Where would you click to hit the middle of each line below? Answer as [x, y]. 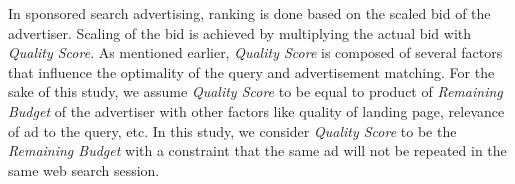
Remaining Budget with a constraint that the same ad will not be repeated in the [257, 150]
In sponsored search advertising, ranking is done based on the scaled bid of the [249, 13]
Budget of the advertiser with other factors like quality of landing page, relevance [256, 110]
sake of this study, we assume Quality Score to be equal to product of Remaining [255, 91]
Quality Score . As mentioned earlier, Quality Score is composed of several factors [255, 52]
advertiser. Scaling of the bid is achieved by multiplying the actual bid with [240, 32]
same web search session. [84, 169]
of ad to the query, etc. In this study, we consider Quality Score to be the [232, 130]
